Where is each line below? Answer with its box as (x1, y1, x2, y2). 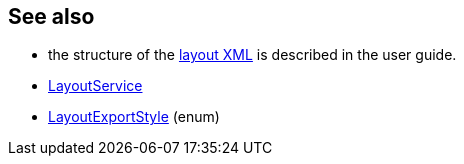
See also (8, 4, 95, 29)
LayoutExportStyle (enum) (48, 108, 220, 126)
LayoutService (48, 77, 143, 95)
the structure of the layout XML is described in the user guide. (48, 46, 457, 64)
